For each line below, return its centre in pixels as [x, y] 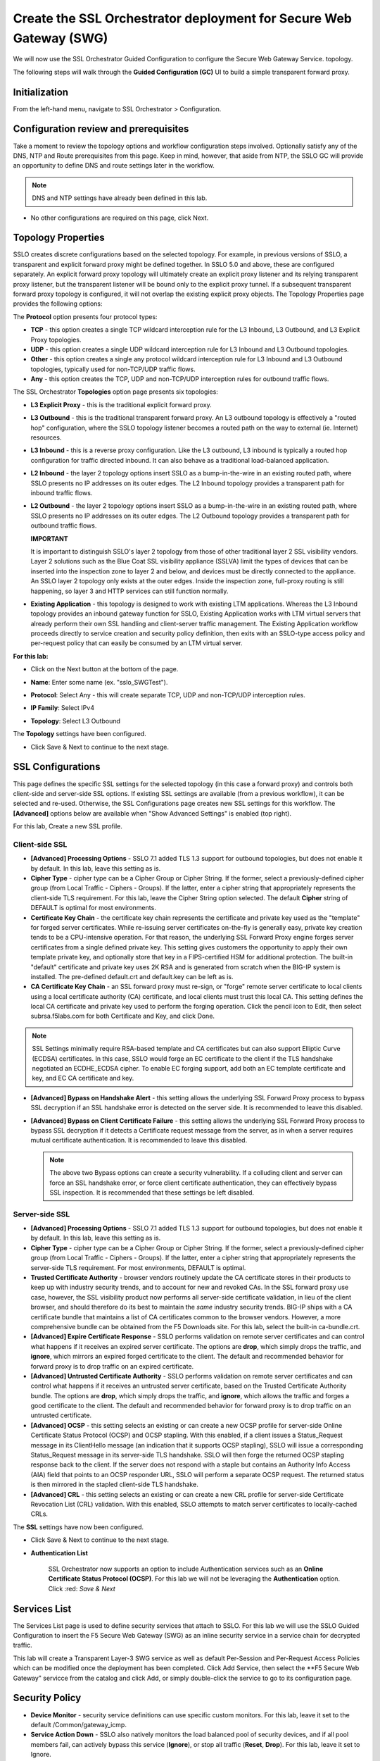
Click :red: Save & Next [82, 1588]
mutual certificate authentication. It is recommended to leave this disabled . [139, 1140]
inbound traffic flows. [62, 493]
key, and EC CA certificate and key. [83, 1078]
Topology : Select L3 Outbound [76, 721]
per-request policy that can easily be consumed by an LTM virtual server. [137, 643]
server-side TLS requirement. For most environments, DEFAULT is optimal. [138, 1267]
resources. [46, 437]
